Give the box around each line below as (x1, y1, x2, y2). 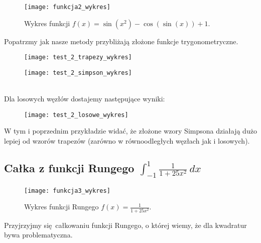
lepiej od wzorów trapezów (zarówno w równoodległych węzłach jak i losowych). (4, 136, 250, 146)
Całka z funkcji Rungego (4, 160, 135, 175)
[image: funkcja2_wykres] (24, 4, 110, 11)
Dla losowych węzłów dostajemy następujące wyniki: (4, 93, 165, 104)
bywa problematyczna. (4, 229, 73, 240)
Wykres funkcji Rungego (24, 201, 99, 212)
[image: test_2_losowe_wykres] (24, 111, 128, 118)
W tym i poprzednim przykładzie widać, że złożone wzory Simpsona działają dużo (4, 126, 257, 136)
